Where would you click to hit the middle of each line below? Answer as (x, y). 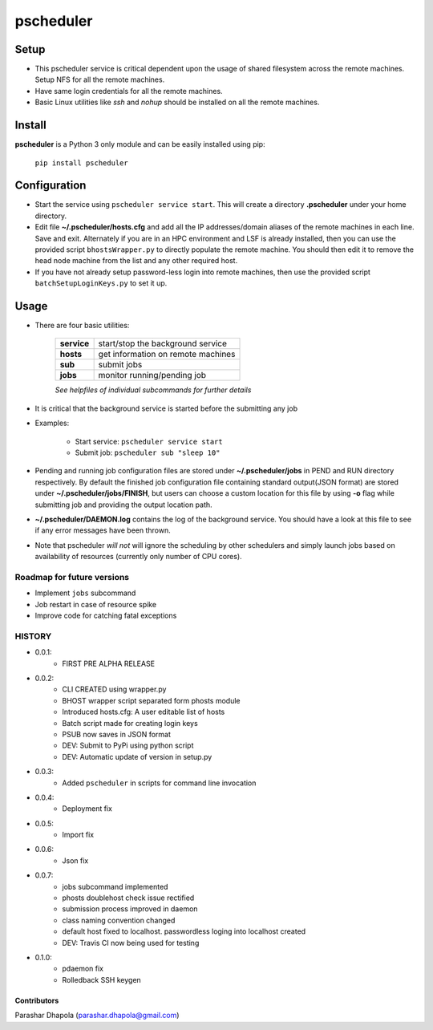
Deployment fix (87, 809)
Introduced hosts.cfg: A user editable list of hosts (144, 712)
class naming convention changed (119, 920)
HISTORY (33, 636)
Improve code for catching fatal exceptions (106, 616)
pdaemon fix (83, 969)
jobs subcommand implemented (115, 886)
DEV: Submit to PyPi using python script (128, 745)
